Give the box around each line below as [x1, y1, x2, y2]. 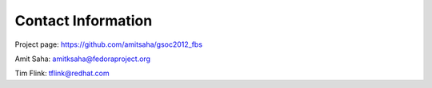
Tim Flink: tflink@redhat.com [14, 68, 110, 78]
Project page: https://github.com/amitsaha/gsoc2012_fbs [14, 40, 203, 49]
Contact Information [14, 12, 153, 29]
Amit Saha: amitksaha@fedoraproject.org [14, 54, 151, 63]
